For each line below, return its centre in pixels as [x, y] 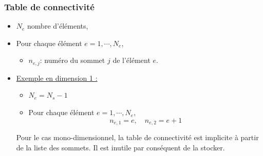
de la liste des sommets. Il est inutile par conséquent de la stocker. [120, 147]
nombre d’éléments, [58, 26]
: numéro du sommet [72, 60]
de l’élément [131, 60]
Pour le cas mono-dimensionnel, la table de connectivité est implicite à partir [137, 137]
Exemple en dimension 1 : [57, 77]
